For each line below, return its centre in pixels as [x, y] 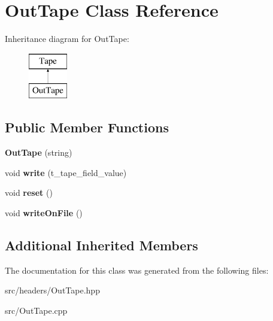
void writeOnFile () [44, 212]
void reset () [29, 193]
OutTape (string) [39, 152]
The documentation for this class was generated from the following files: [137, 270]
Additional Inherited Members [101, 245]
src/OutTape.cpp [36, 310]
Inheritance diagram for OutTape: [67, 39]
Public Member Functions [87, 127]
